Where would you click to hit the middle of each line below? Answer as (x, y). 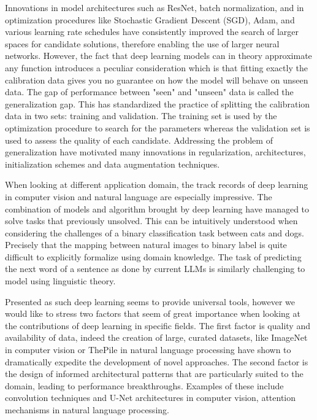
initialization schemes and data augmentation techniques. (113, 164)
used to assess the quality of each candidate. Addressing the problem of (139, 140)
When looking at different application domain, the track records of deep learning (157, 185)
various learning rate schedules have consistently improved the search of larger (152, 32)
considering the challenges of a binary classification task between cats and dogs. (155, 232)
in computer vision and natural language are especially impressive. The (139, 196)
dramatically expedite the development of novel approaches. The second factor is (157, 361)
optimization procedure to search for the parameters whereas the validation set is (158, 127)
